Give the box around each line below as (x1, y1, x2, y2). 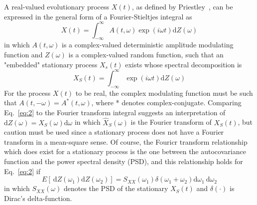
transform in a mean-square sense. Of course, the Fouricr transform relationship (4, 136, 248, 147)
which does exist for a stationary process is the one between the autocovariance (4, 146, 246, 157)
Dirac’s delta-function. (4, 193, 72, 203)
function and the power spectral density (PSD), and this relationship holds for (4, 156, 243, 166)
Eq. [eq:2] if (4, 166, 40, 176)
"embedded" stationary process (4, 59, 98, 69)
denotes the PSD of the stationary (63, 183, 168, 194)
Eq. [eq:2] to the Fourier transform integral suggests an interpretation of (4, 107, 226, 117)
